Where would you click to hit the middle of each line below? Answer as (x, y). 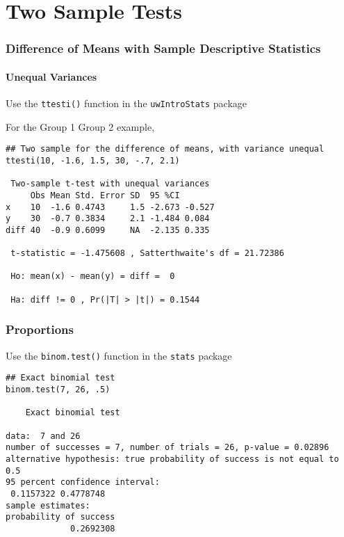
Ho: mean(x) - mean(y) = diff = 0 (93, 276)
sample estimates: (48, 505)
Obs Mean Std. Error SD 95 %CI (105, 195)
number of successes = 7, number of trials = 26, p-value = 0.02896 (167, 448)
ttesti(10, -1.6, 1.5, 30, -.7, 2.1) (93, 160)
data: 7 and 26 (43, 436)
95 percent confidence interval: (83, 482)
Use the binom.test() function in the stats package (119, 355)
